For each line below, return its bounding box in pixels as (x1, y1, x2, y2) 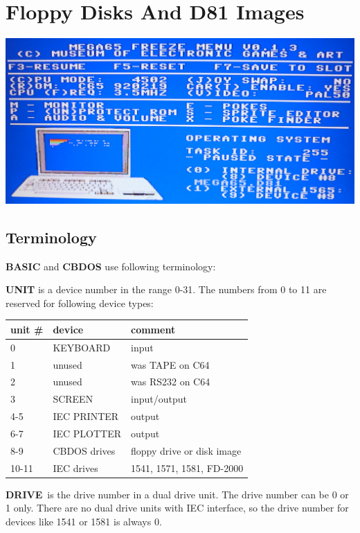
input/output (130, 392, 187, 406)
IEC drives (53, 460, 98, 475)
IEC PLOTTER (53, 426, 121, 440)
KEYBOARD (53, 340, 111, 354)
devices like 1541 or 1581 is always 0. (6, 514, 162, 528)
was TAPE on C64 (130, 357, 210, 372)
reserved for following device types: (6, 295, 154, 310)
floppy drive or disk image (130, 443, 242, 457)
